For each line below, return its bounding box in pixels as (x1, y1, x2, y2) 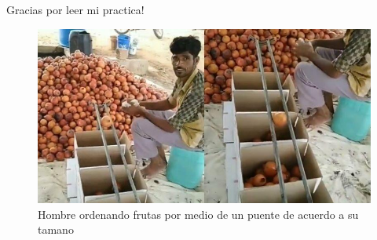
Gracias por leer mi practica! (6, 2, 145, 17)
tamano (38, 221, 74, 238)
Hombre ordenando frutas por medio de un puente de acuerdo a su (38, 205, 359, 222)
